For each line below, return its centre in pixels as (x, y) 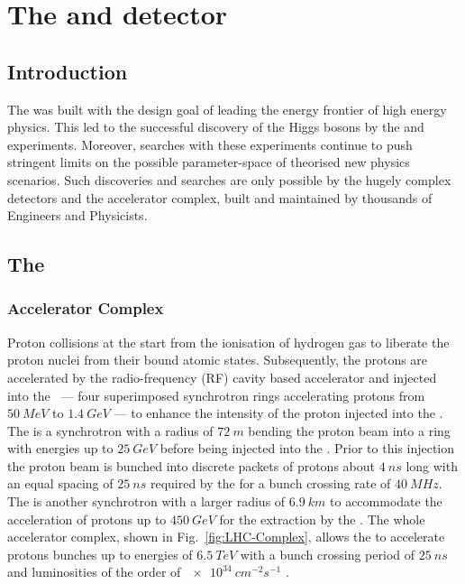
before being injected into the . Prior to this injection (307, 448)
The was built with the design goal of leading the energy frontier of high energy (227, 109)
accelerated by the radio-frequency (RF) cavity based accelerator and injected (222, 377)
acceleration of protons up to (87, 519)
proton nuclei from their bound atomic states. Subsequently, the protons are (218, 360)
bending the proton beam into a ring (349, 430)
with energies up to (60, 448)
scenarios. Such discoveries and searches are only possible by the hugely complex (229, 179)
